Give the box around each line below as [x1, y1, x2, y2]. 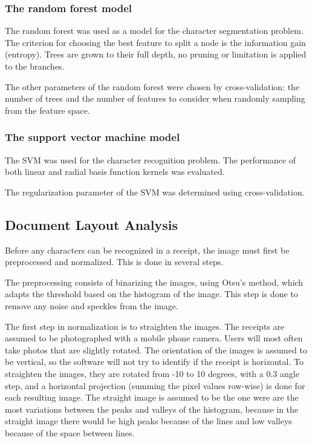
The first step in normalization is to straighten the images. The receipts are [5, 320, 285, 332]
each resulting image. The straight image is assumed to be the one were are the [5, 391, 299, 404]
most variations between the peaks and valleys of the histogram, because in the [5, 402, 299, 415]
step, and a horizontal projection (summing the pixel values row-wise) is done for [5, 379, 305, 392]
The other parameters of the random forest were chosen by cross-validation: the [5, 80, 300, 93]
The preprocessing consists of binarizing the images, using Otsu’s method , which [5, 275, 304, 288]
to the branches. [5, 60, 65, 72]
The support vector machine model [5, 130, 180, 145]
